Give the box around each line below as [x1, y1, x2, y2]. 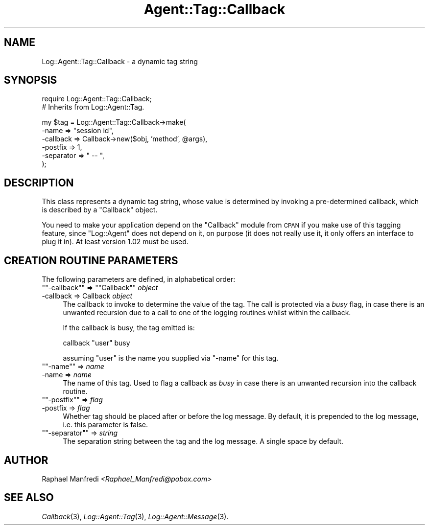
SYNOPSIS [4, 74, 57, 87]
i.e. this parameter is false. [63, 420, 148, 429]
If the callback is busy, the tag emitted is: [63, 323, 195, 332]
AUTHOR [4, 454, 48, 466]
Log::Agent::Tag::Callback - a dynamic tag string [42, 57, 198, 66]
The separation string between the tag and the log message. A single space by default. [63, 437, 344, 446]
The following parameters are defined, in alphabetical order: [42, 275, 236, 284]
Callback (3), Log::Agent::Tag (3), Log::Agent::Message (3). [42, 512, 229, 521]
